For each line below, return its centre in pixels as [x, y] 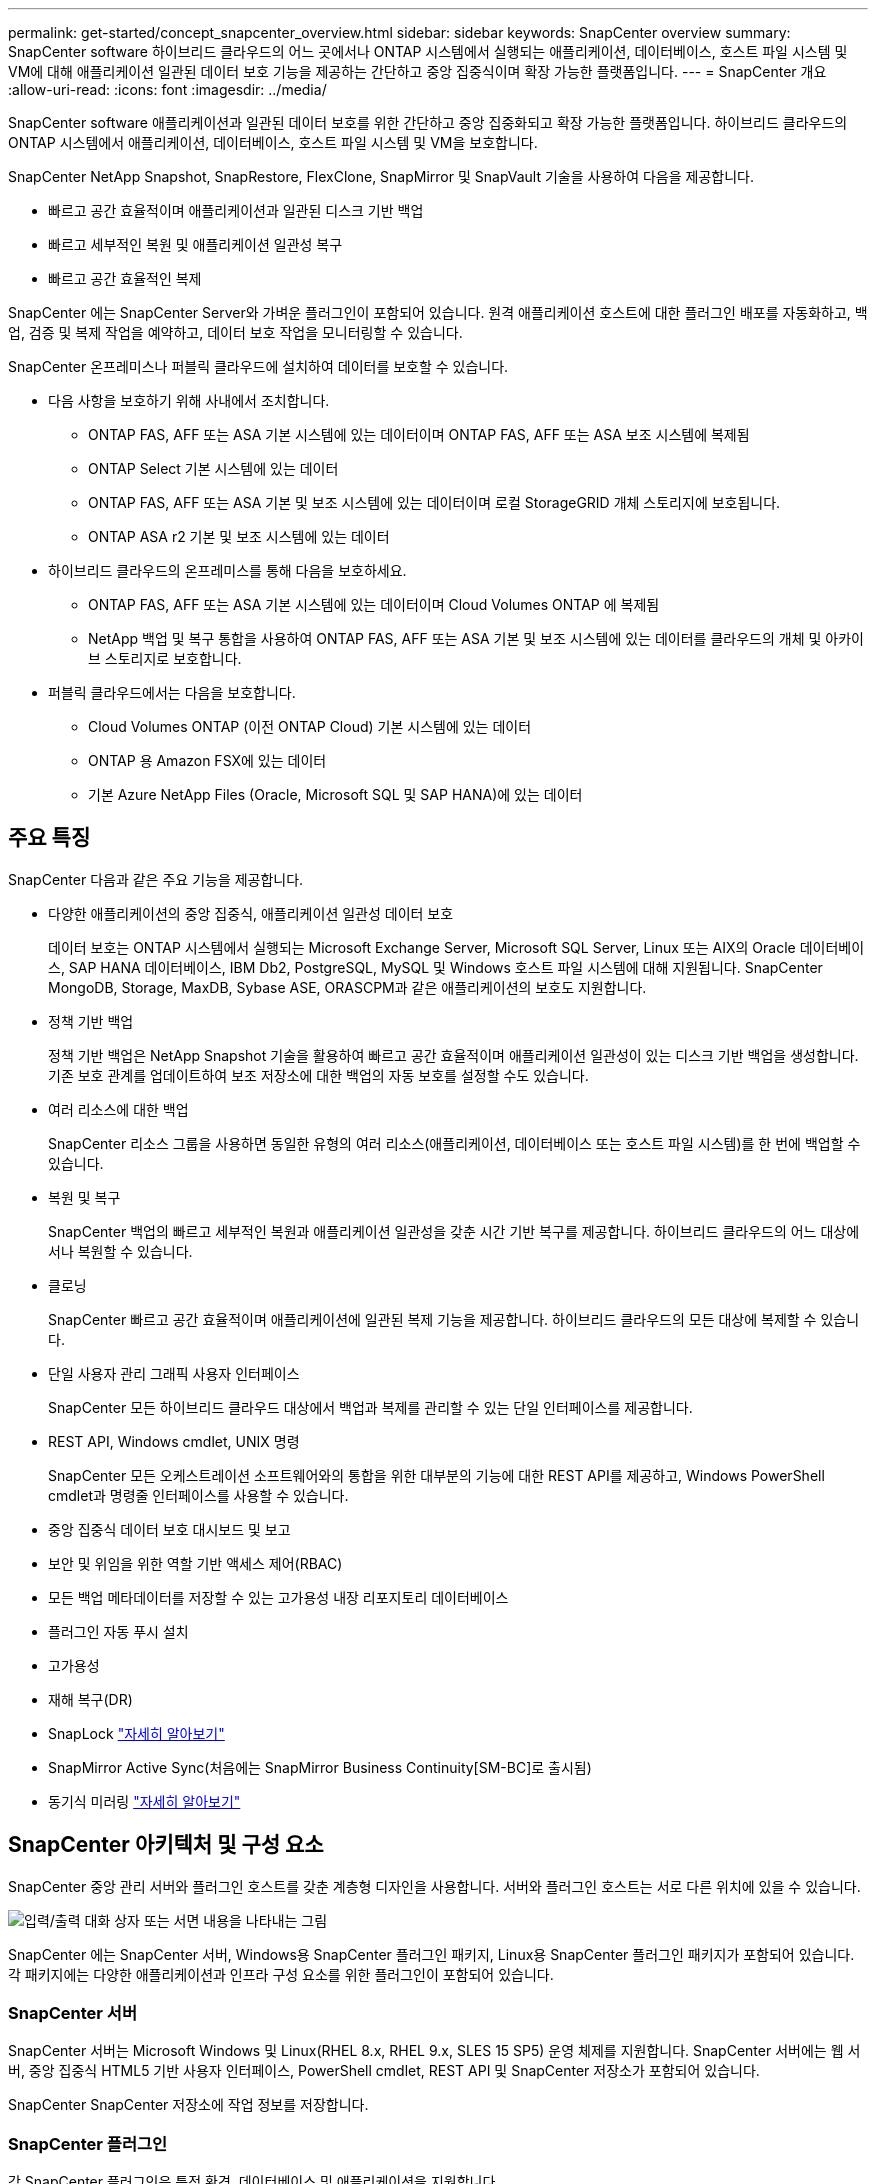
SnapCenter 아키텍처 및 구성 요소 [166, 1845]
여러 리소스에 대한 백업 [118, 1109]
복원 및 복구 [84, 1197]
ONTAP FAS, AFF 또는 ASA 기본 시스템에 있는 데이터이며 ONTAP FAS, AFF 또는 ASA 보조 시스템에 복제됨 [419, 434]
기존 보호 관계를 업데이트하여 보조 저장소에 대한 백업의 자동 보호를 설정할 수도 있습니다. [318, 1075]
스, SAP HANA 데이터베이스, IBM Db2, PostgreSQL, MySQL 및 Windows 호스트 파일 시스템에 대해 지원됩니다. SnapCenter [435, 967]
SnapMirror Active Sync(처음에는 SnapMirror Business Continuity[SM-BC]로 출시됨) [320, 1767]
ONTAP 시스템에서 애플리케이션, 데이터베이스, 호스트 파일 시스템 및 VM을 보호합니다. [273, 142]
